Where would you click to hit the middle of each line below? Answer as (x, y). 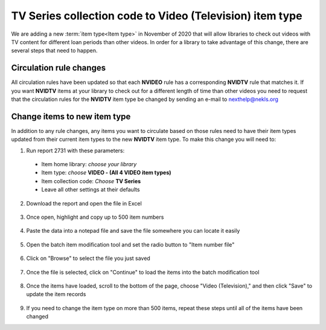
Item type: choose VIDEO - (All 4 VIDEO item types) (106, 173)
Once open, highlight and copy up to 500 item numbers (95, 217)
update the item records (56, 294)
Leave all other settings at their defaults (91, 190)
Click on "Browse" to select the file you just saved (88, 258)
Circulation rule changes (58, 68)
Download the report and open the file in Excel (84, 203)
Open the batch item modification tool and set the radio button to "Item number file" (130, 244)
